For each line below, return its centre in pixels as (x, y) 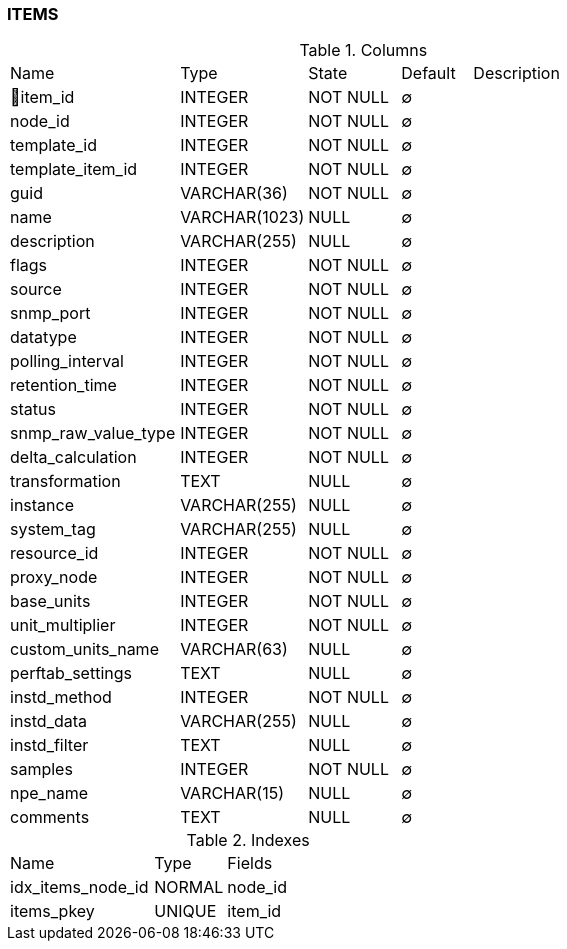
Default (428, 73)
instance (42, 505)
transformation (65, 481)
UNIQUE (185, 911)
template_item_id (74, 169)
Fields (250, 863)
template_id (53, 145)
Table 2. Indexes (248, 840)
